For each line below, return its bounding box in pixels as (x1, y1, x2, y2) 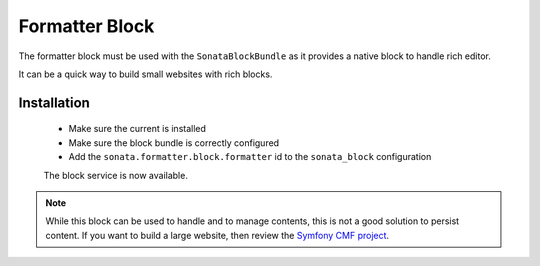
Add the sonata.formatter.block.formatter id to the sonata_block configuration (68, 151, 432, 163)
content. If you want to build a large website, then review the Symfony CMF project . (45, 229, 390, 241)
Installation (18, 94, 90, 111)
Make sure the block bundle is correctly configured (68, 136, 280, 149)
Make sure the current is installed (68, 123, 207, 135)
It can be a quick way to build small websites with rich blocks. (18, 68, 273, 80)
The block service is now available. (43, 169, 189, 181)
